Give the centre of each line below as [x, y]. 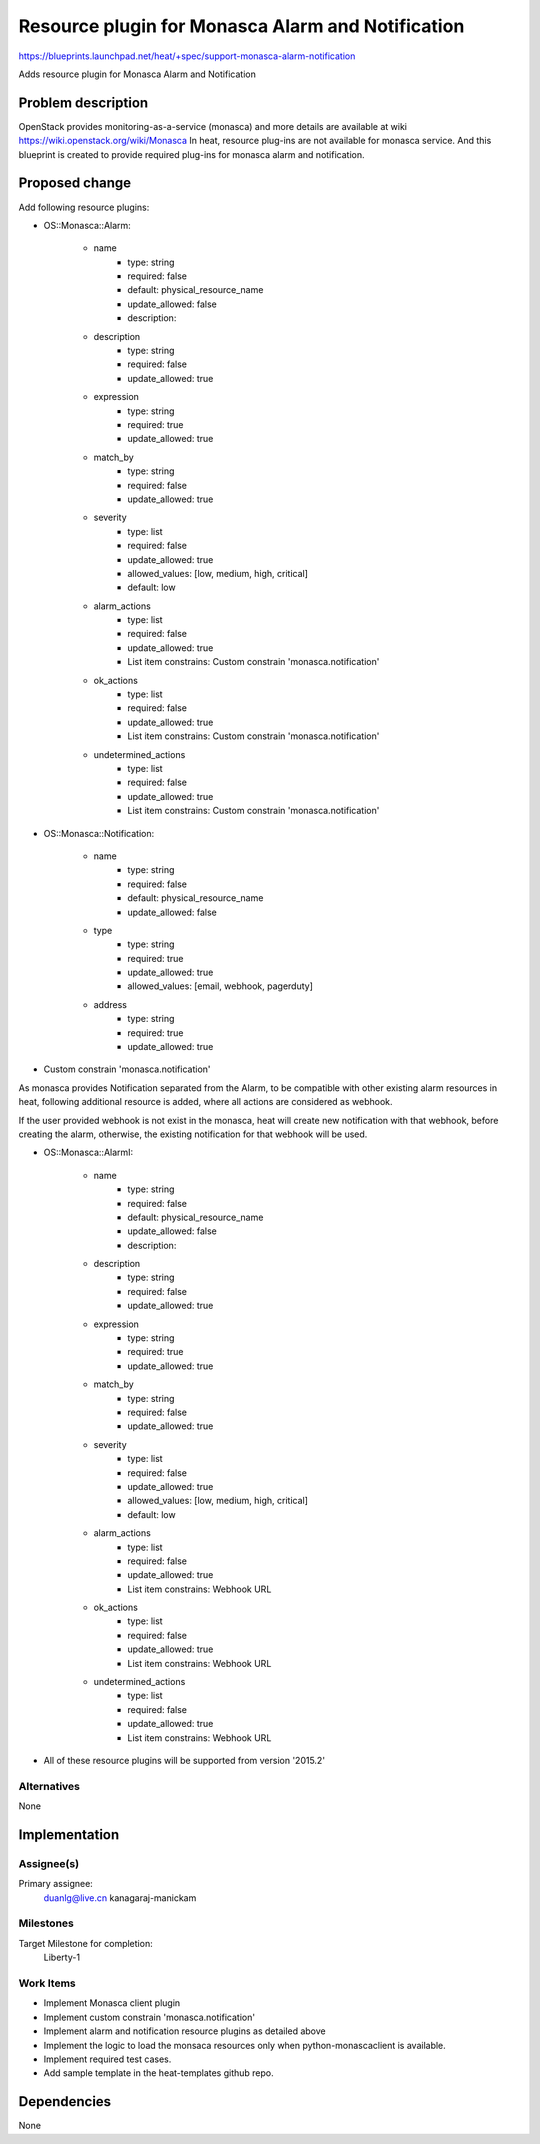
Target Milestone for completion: [86, 1943]
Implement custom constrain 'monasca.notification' [149, 2017]
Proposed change [75, 183]
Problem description [83, 102]
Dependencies [65, 2101]
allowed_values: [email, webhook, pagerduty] [220, 986]
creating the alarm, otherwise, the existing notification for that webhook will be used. [193, 1134]
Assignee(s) [49, 1863]
